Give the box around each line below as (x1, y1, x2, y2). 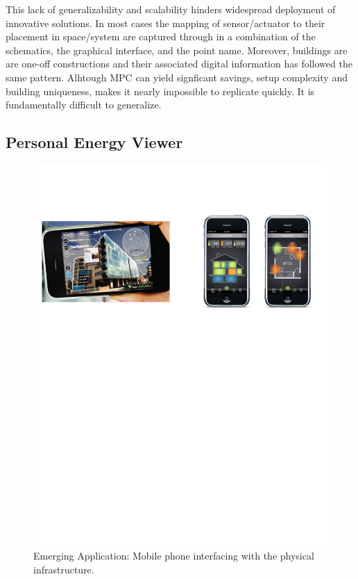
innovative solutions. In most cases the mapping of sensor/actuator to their (6, 15, 325, 30)
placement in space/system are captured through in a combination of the (6, 29, 316, 44)
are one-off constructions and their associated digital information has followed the (6, 56, 352, 71)
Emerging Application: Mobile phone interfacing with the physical (33, 548, 314, 563)
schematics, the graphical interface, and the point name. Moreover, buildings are (6, 42, 348, 57)
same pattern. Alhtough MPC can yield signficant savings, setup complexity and (6, 70, 348, 84)
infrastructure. (33, 562, 94, 577)
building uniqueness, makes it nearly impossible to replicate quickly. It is (6, 83, 315, 98)
